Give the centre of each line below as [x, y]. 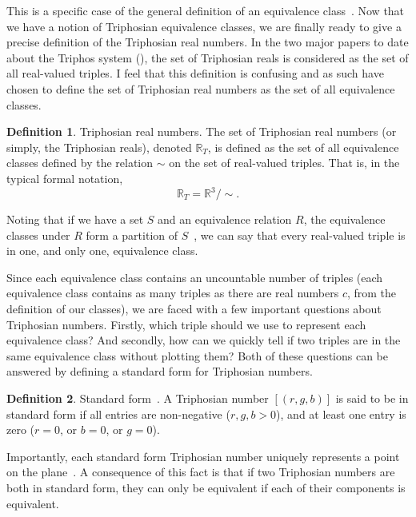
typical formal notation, [65, 178]
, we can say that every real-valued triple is [300, 235]
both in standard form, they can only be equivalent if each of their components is [206, 487]
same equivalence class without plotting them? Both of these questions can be [197, 355]
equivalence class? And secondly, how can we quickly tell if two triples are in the [204, 340]
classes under [38, 235]
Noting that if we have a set [75, 219]
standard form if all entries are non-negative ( [118, 414]
